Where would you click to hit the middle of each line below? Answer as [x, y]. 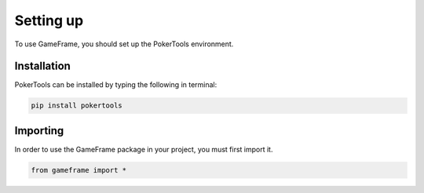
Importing [39, 131]
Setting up [49, 20]
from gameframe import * [79, 170]
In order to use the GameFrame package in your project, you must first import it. [144, 149]
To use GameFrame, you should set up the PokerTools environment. [124, 44]
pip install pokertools [77, 106]
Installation [42, 66]
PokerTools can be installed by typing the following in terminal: [116, 85]
